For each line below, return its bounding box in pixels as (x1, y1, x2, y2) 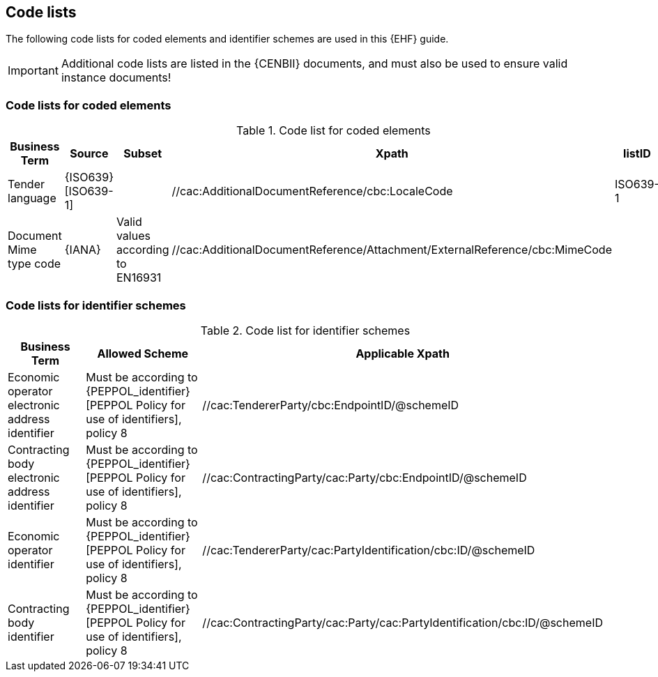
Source (70, 146, 109, 161)
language (8, 191, 56, 206)
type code (8, 257, 61, 271)
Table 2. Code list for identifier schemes (200, 323, 411, 337)
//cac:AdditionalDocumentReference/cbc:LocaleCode (171, 184, 453, 199)
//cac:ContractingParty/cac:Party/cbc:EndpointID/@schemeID (202, 470, 527, 485)
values (116, 229, 151, 243)
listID (623, 146, 651, 161)
